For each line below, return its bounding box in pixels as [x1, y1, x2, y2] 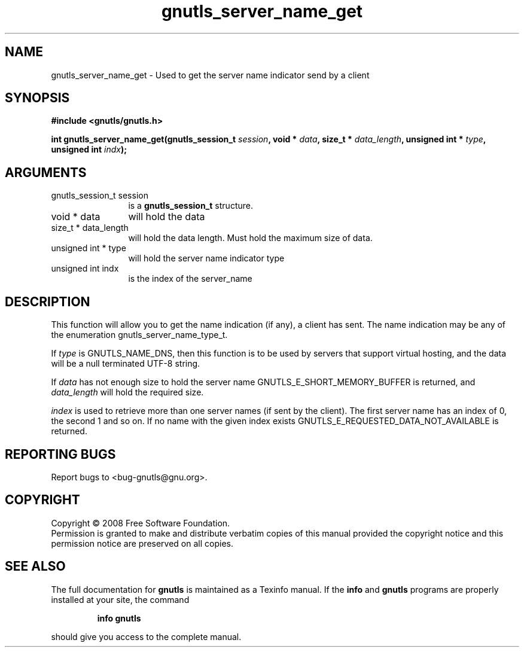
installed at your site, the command [51, 594, 190, 605]
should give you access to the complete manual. [51, 631, 242, 642]
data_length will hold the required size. [51, 387, 204, 398]
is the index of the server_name [128, 273, 252, 284]
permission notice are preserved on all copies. [51, 538, 233, 549]
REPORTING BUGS [5, 446, 116, 462]
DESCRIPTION [5, 294, 90, 309]
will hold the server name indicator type [128, 253, 285, 264]
